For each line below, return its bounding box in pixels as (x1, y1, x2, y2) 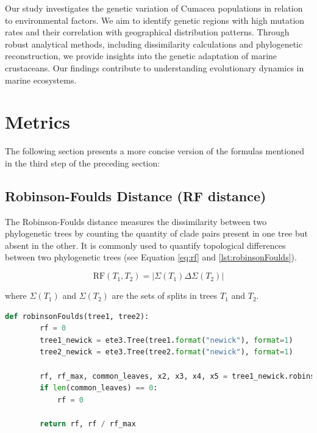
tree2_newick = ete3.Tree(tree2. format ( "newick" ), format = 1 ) (40, 348, 293, 357)
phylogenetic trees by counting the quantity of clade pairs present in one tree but (5, 227, 308, 240)
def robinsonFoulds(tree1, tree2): (5, 312, 149, 321)
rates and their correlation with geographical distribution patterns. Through (5, 26, 290, 38)
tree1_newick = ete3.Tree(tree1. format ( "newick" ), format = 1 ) (40, 335, 293, 345)
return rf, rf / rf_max (40, 419, 136, 428)
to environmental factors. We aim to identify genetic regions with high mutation (5, 13, 305, 26)
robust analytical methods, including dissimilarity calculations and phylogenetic (5, 37, 303, 50)
